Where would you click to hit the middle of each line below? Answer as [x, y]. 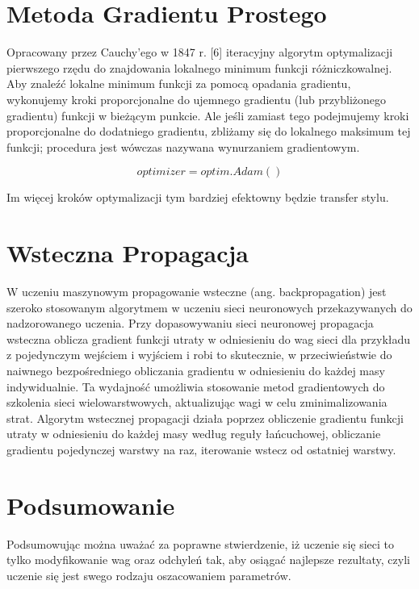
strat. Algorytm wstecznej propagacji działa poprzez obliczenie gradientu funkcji [205, 418]
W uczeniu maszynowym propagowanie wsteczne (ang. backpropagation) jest [197, 291]
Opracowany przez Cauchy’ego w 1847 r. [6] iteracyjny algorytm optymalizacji [200, 52]
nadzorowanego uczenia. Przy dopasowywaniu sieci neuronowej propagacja [190, 323]
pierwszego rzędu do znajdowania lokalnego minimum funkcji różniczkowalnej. [199, 67]
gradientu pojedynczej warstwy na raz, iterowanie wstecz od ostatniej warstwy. [201, 449]
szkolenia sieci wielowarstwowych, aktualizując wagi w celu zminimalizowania [197, 402]
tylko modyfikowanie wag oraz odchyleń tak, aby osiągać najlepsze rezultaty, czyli [208, 560]
